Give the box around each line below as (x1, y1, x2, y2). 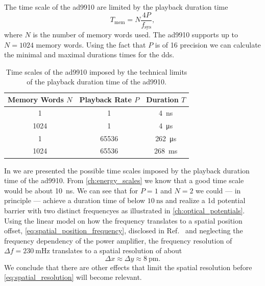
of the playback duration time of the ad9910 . (27, 76, 167, 87)
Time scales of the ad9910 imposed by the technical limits (6, 66, 187, 77)
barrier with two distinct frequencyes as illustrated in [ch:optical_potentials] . (4, 205, 245, 215)
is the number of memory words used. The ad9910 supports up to (33, 29, 238, 40)
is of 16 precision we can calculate (155, 39, 261, 50)
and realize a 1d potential (165, 195, 246, 206)
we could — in (196, 185, 241, 195)
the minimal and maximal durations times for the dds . (4, 49, 175, 60)
